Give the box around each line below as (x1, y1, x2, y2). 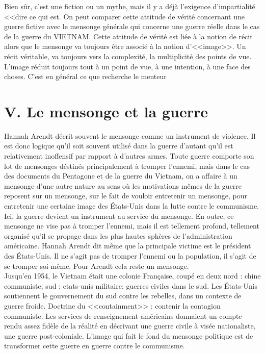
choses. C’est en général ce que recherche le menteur (4, 71, 167, 82)
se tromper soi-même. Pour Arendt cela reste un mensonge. (4, 260, 189, 271)
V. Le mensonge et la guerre (4, 100, 208, 121)
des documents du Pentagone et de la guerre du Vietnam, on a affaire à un (4, 170, 237, 181)
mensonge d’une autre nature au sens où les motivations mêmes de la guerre (4, 180, 242, 191)
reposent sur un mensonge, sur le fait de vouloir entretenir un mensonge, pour (4, 190, 248, 201)
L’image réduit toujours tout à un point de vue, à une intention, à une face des (4, 61, 251, 71)
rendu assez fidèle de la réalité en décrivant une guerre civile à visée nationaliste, (4, 320, 256, 331)
